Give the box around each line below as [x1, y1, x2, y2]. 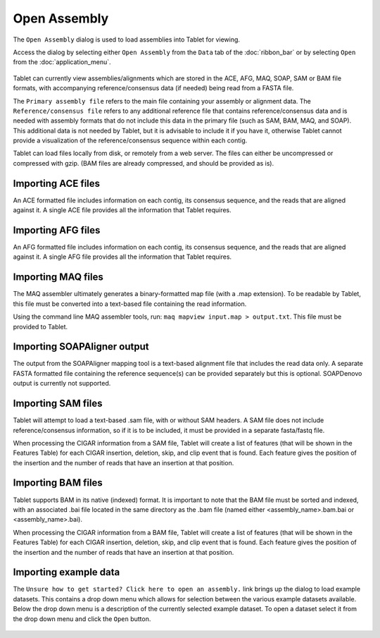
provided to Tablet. [13, 322, 68, 331]
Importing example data [13, 566, 120, 578]
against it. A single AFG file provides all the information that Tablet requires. [13, 252, 232, 261]
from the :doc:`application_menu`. [13, 58, 112, 66]
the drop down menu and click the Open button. [13, 614, 151, 623]
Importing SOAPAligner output [13, 341, 149, 352]
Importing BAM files [13, 477, 103, 489]
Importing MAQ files [13, 271, 103, 283]
